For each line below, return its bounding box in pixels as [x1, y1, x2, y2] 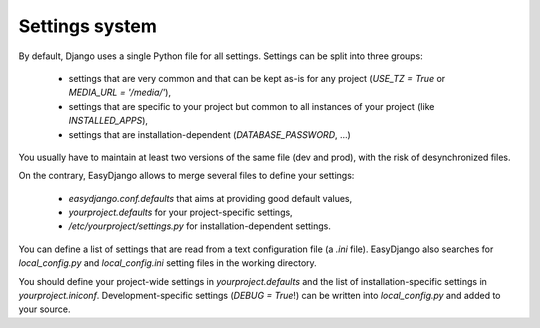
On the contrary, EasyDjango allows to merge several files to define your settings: [18, 170, 355, 182]
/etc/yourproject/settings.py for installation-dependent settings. [68, 220, 332, 232]
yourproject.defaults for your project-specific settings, [68, 206, 294, 219]
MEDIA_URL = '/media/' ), [68, 86, 172, 99]
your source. [18, 303, 71, 315]
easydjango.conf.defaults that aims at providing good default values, [68, 192, 353, 204]
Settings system [18, 15, 157, 37]
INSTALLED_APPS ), [68, 115, 149, 127]
